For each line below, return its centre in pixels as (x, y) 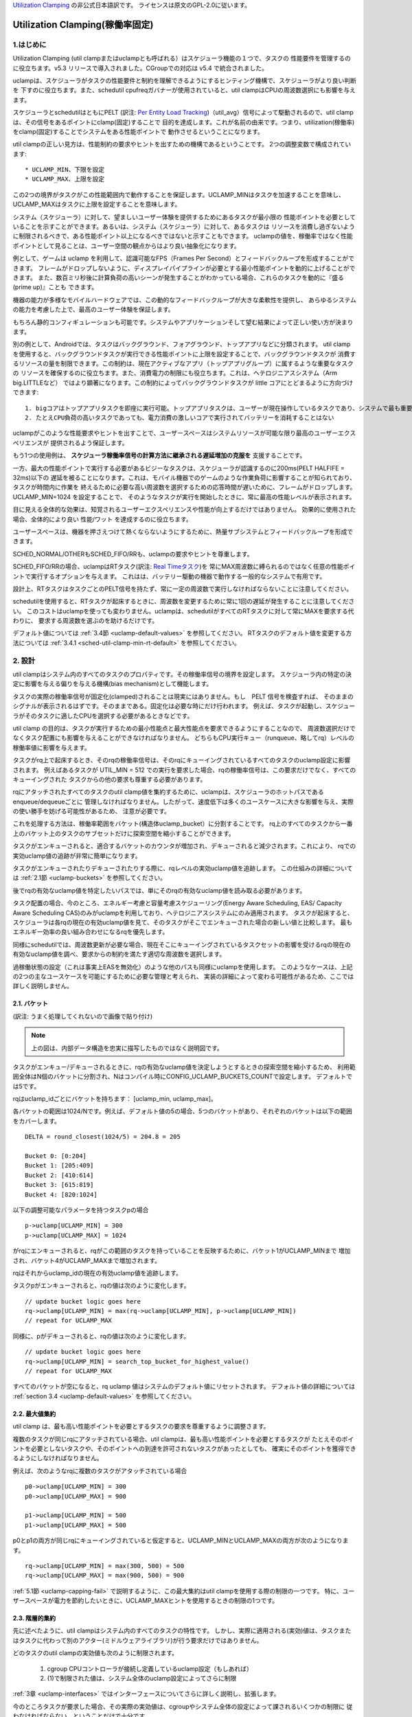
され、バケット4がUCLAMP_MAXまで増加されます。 (87, 1260)
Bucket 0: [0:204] (56, 1156)
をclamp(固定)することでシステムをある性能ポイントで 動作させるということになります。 (138, 131)
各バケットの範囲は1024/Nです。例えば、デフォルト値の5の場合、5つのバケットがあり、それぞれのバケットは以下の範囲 (183, 1111)
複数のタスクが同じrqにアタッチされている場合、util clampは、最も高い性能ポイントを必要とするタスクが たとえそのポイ (183, 1439)
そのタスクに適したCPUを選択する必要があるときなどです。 (109, 716)
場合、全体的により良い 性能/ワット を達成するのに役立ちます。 (102, 519)
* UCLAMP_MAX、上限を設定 (65, 179)
